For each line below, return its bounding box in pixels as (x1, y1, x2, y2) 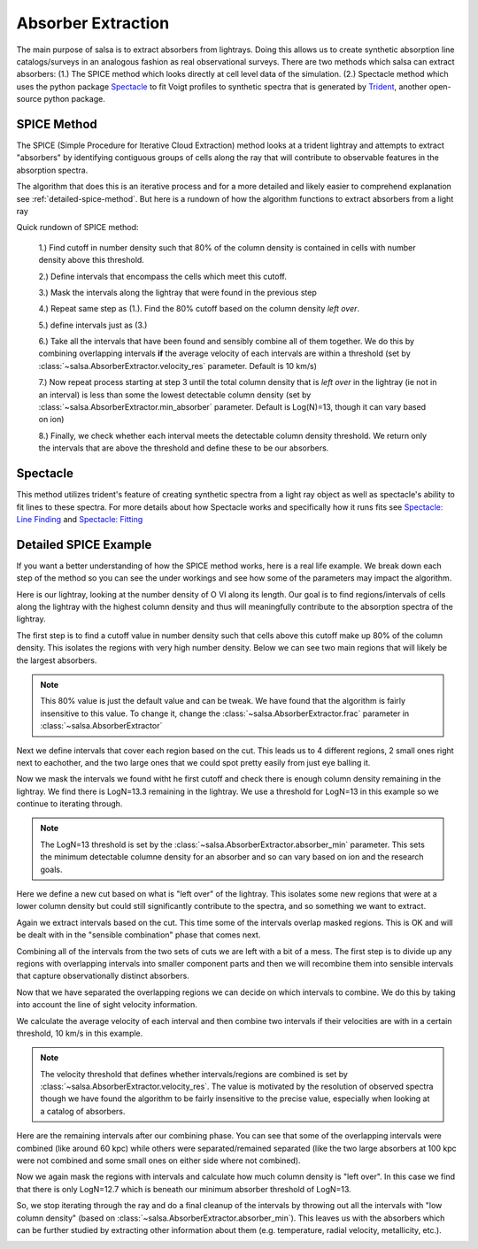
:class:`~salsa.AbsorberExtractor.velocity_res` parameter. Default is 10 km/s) (38, 360, 318, 371)
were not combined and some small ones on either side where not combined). (16, 1155, 301, 1166)
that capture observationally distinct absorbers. (16, 970, 189, 982)
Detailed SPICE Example (16, 536, 152, 552)
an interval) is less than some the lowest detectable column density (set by (38, 389, 312, 400)
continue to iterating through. (16, 798, 123, 809)
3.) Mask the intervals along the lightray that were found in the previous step (38, 287, 318, 297)
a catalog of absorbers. (40, 1106, 126, 1116)
